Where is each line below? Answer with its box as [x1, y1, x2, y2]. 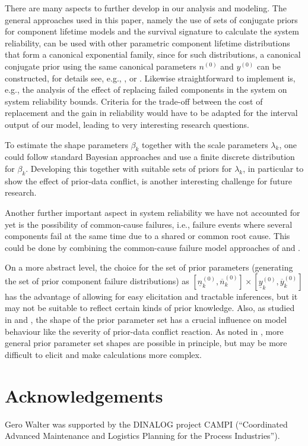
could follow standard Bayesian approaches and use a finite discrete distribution [5, 150, 295, 163]
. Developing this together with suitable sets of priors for [26, 162, 232, 174]
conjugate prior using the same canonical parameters [5, 59, 196, 72]
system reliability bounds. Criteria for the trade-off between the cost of [5, 95, 263, 107]
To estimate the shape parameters [5, 138, 128, 150]
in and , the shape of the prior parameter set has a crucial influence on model [5, 313, 287, 326]
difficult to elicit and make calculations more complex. [5, 348, 202, 360]
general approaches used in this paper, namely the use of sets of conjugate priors [5, 13, 298, 26]
